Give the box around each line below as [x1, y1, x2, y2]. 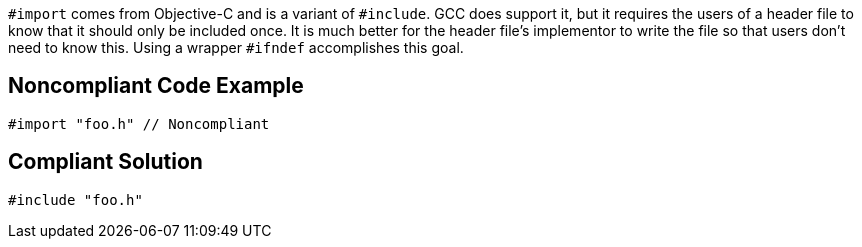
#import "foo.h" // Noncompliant [8, 115, 270, 132]
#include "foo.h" [8, 191, 143, 208]
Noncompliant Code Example [8, 73, 304, 99]
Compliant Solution [8, 149, 203, 175]
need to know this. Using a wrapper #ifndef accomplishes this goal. [8, 39, 464, 56]
